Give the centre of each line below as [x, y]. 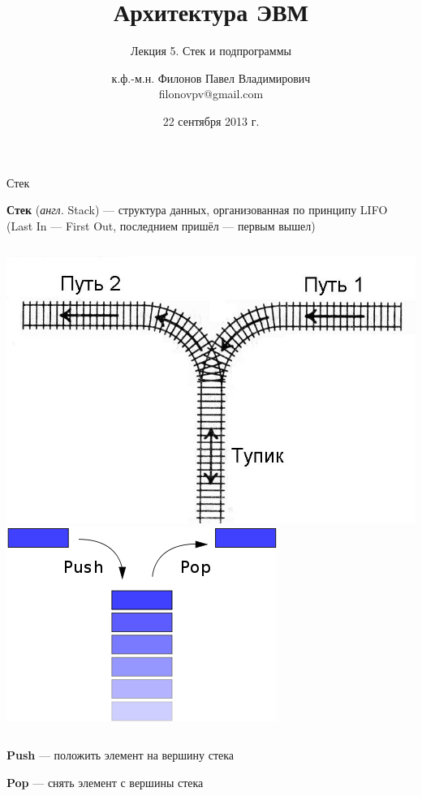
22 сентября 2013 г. [211, 120]
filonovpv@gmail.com [211, 94]
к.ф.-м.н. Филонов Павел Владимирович [211, 77]
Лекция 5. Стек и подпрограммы [211, 51]
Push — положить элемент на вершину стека [121, 755]
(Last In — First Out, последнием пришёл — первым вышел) [161, 225]
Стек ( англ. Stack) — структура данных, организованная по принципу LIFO [197, 210]
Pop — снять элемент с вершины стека [105, 782]
